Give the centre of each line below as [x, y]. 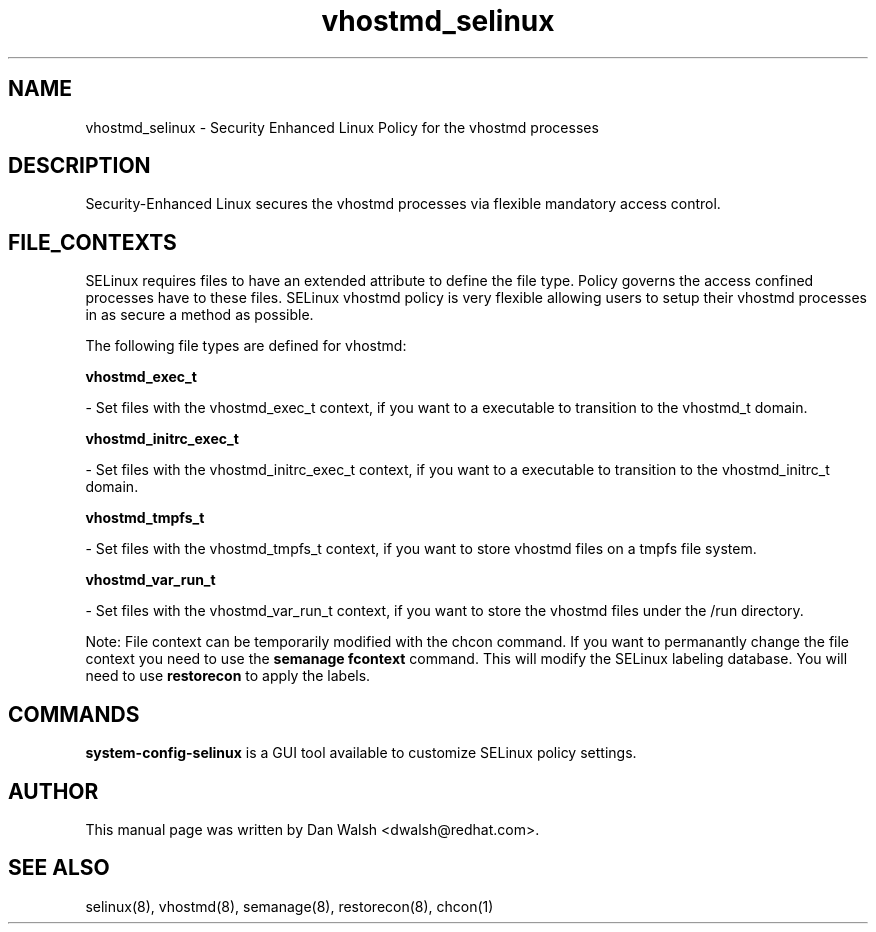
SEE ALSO [59, 868]
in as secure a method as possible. [199, 315]
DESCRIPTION [79, 166]
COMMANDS [74, 714]
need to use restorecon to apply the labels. [228, 676]
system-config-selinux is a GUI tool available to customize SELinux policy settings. [361, 753]
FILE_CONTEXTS [92, 242]
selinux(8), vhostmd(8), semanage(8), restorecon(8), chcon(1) [289, 906]
